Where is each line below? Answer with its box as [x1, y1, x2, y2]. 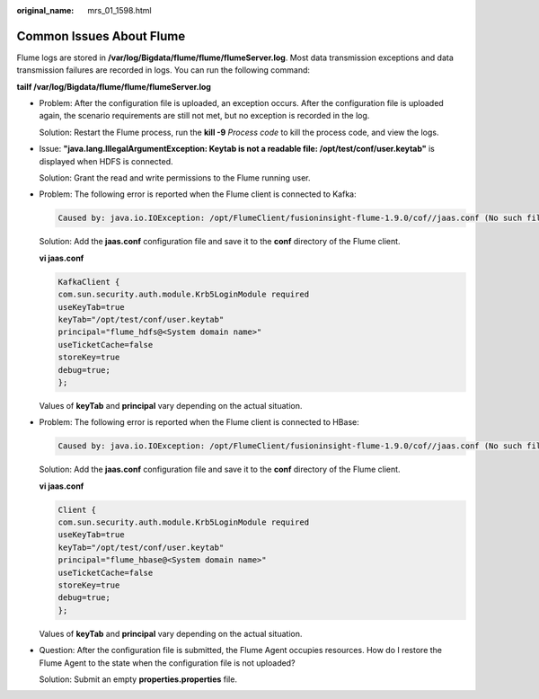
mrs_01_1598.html [87, 5, 152, 15]
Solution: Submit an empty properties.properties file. [39, 674, 238, 685]
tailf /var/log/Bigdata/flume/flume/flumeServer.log [16, 81, 211, 92]
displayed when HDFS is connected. [39, 155, 174, 166]
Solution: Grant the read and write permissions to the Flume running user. [39, 173, 311, 183]
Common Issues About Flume [16, 28, 186, 44]
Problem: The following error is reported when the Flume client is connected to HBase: [39, 417, 359, 428]
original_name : [16, 5, 75, 15]
